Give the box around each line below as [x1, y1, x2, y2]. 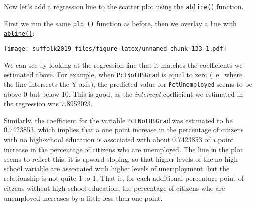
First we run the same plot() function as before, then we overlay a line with [4, 18, 237, 28]
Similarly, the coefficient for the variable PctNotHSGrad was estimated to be [4, 115, 233, 125]
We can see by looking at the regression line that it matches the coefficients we [4, 59, 243, 70]
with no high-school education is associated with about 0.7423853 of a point [4, 134, 234, 144]
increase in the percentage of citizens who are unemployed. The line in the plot [4, 144, 243, 154]
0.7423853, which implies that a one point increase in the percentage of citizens [4, 124, 244, 135]
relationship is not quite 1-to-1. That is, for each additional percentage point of [4, 173, 244, 183]
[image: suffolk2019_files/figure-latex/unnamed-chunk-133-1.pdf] [4, 45, 227, 52]
